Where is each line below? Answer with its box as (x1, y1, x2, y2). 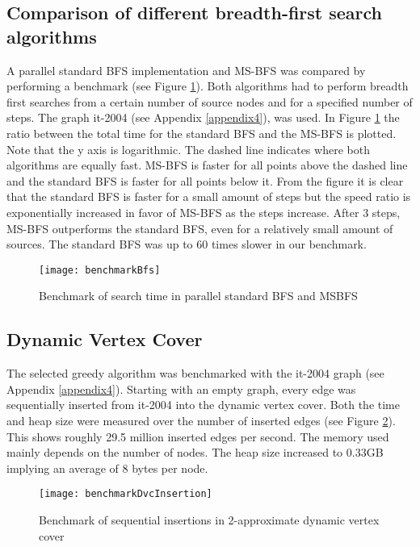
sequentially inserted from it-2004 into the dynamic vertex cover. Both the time (6, 396, 400, 413)
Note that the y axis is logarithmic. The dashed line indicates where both (6, 140, 370, 157)
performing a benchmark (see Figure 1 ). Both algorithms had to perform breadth (6, 77, 409, 94)
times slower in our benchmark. (211, 236, 367, 253)
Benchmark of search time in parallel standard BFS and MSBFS (39, 287, 358, 304)
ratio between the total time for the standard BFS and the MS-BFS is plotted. (6, 124, 397, 141)
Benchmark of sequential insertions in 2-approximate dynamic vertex (39, 511, 380, 528)
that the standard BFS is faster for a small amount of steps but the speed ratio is (6, 188, 411, 205)
